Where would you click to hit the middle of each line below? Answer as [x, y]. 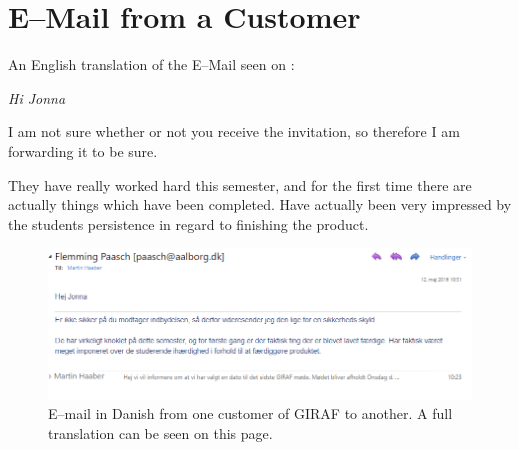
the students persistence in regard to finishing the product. [188, 223]
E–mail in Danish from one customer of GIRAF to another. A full [250, 413]
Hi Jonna [37, 97]
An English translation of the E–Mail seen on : [151, 64]
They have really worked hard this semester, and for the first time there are [240, 184]
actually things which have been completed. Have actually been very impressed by [260, 204]
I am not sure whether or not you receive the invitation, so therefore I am [234, 131]
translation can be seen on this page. [160, 432]
